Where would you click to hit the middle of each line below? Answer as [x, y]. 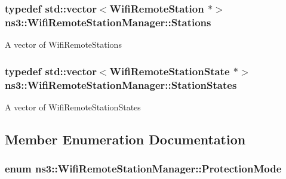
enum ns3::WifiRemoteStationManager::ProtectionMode [143, 169]
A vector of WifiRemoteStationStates [73, 107]
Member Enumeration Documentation [125, 139]
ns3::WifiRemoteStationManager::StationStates [121, 84]
